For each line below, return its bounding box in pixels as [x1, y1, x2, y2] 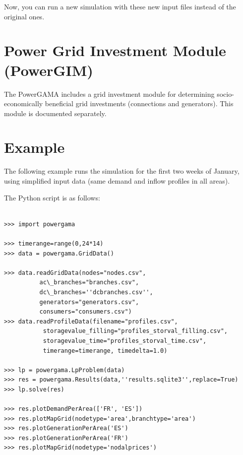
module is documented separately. [4, 108, 107, 118]
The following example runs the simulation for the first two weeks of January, [4, 166, 240, 176]
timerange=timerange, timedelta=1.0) [43, 347, 168, 354]
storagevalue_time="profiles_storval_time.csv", [43, 337, 207, 344]
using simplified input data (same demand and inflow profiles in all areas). [4, 176, 230, 186]
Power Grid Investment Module [4, 40, 226, 61]
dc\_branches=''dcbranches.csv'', [39, 288, 153, 296]
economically [4, 98, 43, 109]
